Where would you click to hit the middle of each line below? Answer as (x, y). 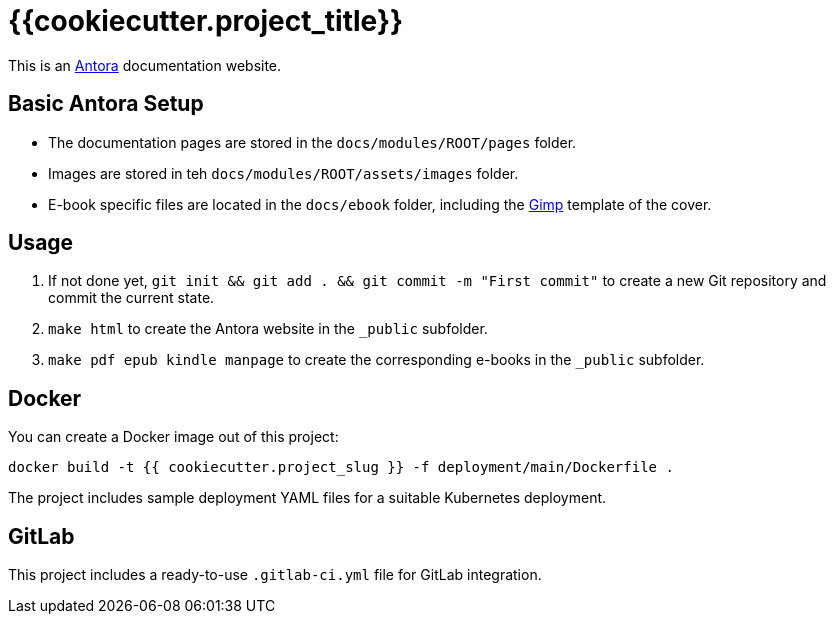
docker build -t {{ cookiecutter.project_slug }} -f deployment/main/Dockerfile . (341, 467)
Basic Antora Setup (106, 104)
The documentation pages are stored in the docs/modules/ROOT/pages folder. (312, 142)
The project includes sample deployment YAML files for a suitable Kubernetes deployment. (307, 498)
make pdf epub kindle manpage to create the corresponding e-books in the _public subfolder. (376, 360)
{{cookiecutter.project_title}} (206, 21)
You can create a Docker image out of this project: (173, 437)
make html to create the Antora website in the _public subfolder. (268, 329)
